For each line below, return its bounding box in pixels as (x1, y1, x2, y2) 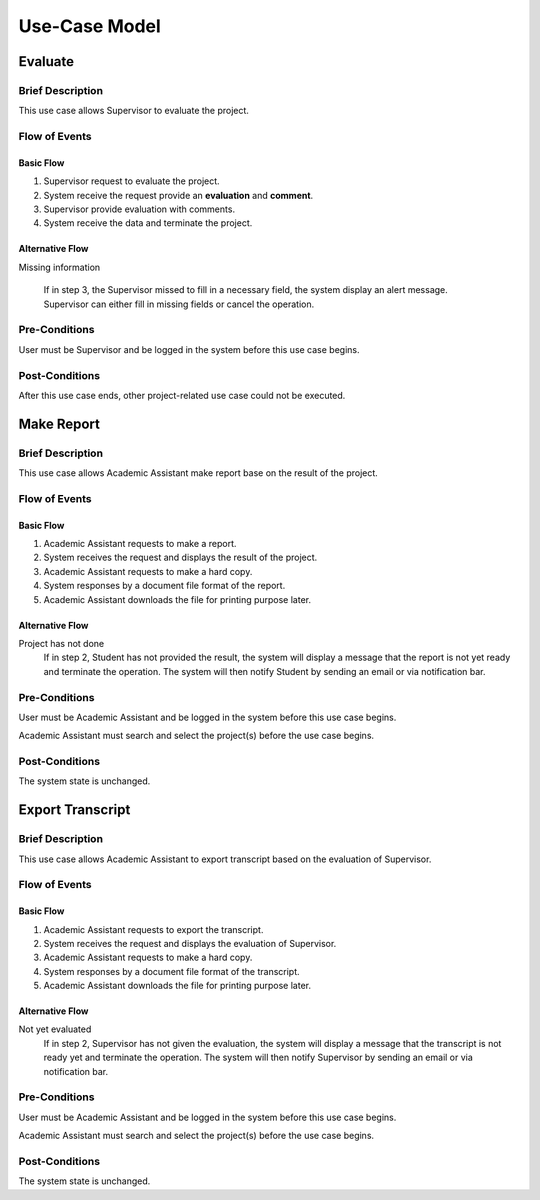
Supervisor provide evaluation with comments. (43, 203, 235, 215)
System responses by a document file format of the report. (43, 580, 286, 592)
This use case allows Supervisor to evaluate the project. (18, 105, 250, 117)
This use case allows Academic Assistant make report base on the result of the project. (18, 467, 379, 479)
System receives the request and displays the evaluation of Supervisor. (43, 937, 337, 949)
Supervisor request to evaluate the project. (43, 175, 220, 187)
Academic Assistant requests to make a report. (43, 538, 237, 549)
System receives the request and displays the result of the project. (43, 551, 318, 564)
